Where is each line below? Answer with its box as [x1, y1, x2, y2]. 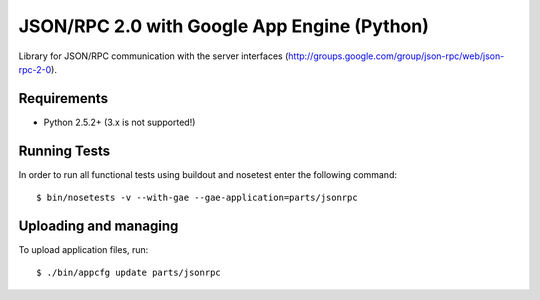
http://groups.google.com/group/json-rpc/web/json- [288, 50, 505, 62]
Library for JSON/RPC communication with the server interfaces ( [18, 50, 289, 62]
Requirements [18, 90, 109, 107]
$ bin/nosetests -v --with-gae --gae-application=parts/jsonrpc [36, 192, 359, 204]
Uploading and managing [18, 217, 179, 234]
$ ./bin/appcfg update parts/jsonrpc [36, 267, 222, 279]
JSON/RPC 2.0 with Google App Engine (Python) [18, 15, 430, 37]
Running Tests [18, 142, 110, 159]
